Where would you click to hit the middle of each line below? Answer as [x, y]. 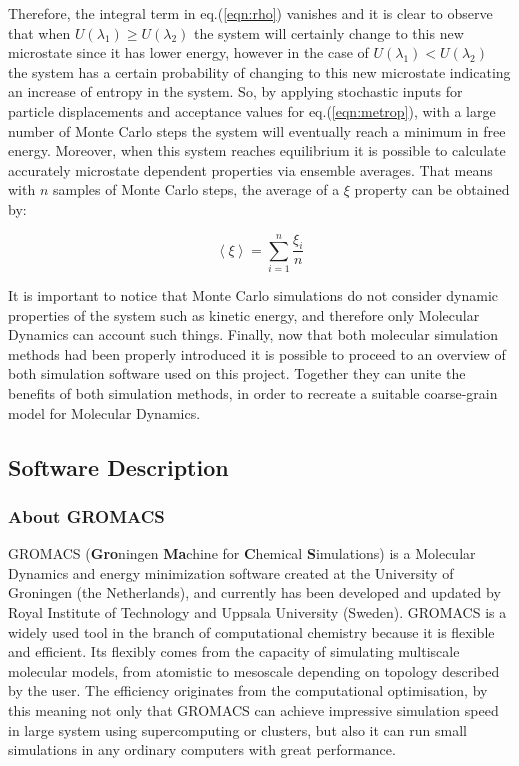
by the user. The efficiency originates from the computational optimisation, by [248, 690]
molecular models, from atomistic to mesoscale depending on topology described [254, 670]
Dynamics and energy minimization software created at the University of [231, 572]
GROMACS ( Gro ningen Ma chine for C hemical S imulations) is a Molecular [242, 553]
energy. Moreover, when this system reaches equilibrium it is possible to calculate [257, 150]
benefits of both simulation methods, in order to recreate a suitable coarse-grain [253, 393]
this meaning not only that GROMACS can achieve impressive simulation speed [253, 710]
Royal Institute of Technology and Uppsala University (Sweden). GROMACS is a [257, 612]
